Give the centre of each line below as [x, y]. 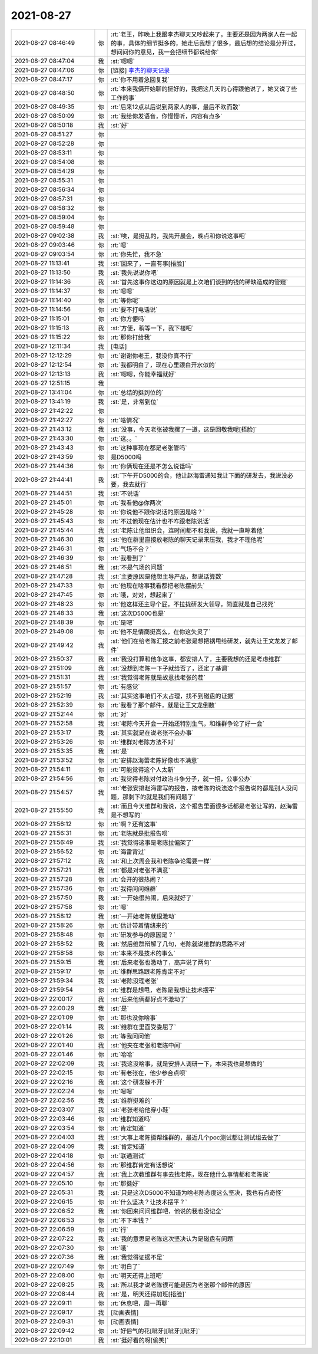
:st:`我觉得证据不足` [138, 1257]
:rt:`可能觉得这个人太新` [143, 770]
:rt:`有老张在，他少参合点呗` [149, 1073]
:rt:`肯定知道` [129, 1128]
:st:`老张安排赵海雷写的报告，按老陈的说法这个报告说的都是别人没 [202, 788]
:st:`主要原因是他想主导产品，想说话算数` [167, 576]
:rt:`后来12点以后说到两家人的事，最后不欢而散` [176, 107]
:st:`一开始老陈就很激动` [144, 916]
